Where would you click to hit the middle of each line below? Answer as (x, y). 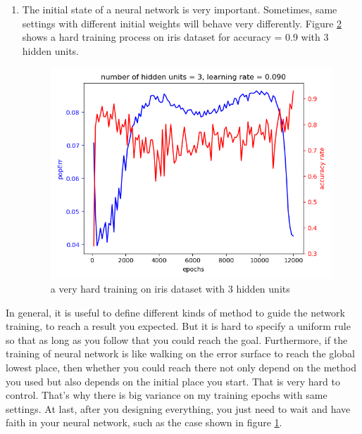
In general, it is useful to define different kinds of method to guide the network (175, 312)
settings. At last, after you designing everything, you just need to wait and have (178, 408)
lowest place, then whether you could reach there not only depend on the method (181, 368)
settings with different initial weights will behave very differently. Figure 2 (182, 23)
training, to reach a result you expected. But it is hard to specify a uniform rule (178, 326)
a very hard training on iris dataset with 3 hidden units (170, 289)
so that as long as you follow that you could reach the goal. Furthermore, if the (177, 339)
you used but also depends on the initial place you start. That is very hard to (173, 381)
